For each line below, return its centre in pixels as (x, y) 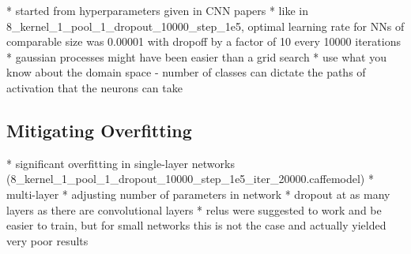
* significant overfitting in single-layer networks (121, 163)
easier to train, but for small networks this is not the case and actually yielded (196, 225)
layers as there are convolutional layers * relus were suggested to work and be (194, 209)
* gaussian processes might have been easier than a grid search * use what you (196, 56)
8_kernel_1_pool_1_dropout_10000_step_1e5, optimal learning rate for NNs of (205, 26)
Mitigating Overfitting (99, 130)
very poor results (47, 240)
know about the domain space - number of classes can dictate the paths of (186, 72)
